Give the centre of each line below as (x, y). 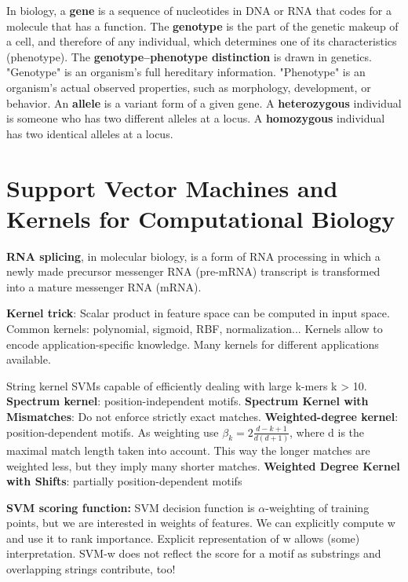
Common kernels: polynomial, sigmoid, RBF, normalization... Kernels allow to (195, 329)
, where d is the (327, 432)
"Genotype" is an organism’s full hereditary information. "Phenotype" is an (186, 72)
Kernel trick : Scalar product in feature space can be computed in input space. (198, 313)
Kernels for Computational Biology (201, 218)
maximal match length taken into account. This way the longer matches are (188, 450)
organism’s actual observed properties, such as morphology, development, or (189, 87)
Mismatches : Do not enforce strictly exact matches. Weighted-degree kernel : (202, 416)
